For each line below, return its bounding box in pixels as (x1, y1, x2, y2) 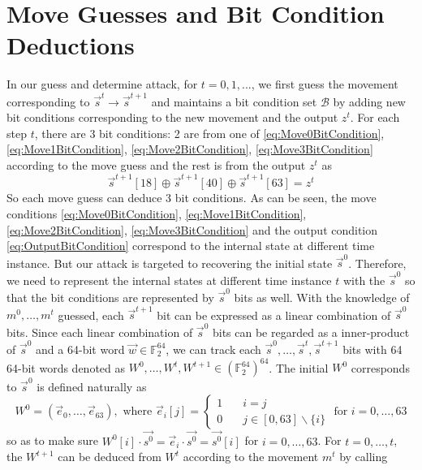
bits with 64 (342, 340, 403, 357)
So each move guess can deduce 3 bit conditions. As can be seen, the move (6, 189, 377, 206)
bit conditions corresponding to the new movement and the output (6, 109, 338, 126)
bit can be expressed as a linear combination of (157, 306, 391, 323)
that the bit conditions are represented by (6, 289, 214, 306)
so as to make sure (6, 432, 99, 449)
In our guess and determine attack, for (6, 75, 198, 93)
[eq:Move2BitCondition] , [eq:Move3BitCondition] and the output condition (6, 221, 378, 238)
